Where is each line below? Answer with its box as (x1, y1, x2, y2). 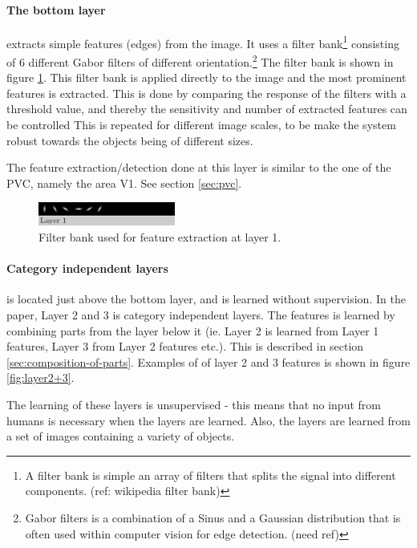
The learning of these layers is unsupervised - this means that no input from (6, 396, 381, 413)
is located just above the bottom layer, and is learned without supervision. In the (6, 290, 406, 307)
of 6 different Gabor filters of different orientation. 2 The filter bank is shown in (6, 51, 394, 70)
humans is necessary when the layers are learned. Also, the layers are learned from (6, 412, 411, 428)
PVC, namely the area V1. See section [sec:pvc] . (6, 174, 242, 191)
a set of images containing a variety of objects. (6, 428, 235, 444)
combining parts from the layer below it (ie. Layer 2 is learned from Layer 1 (6, 322, 379, 339)
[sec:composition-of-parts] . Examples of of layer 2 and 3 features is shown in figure (6, 353, 411, 370)
